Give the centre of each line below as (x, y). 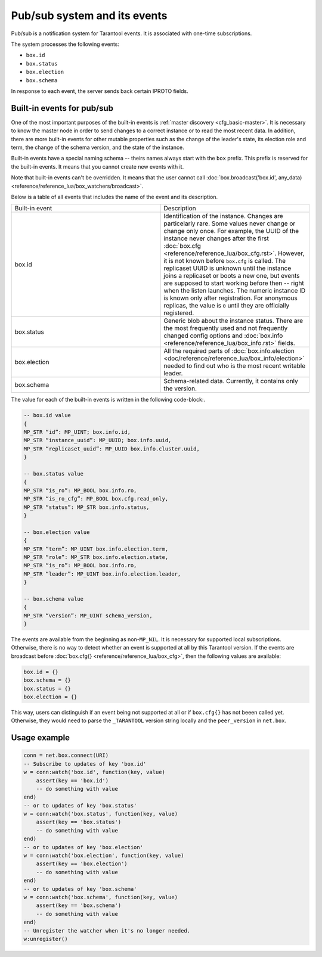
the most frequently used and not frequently (226, 328)
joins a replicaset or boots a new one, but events (232, 276)
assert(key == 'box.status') (79, 822)
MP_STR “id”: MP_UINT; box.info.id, (77, 432)
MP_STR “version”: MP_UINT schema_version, (88, 616)
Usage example (41, 738)
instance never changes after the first (216, 238)
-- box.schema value (53, 599)
